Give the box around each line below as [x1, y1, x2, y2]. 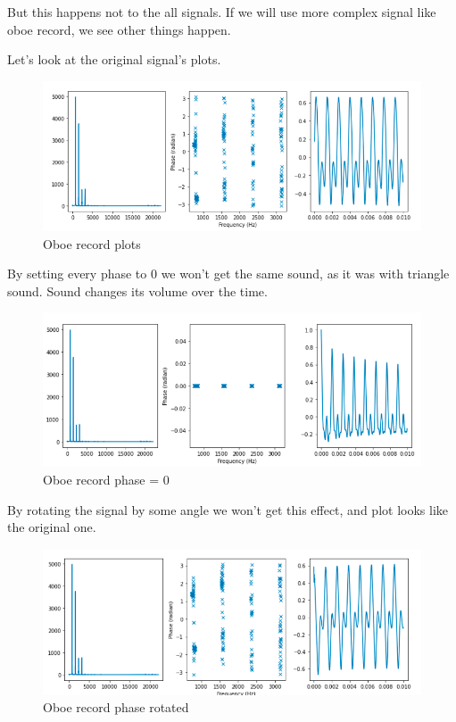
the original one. [7, 518, 96, 536]
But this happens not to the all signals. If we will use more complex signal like [7, 3, 436, 21]
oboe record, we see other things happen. [7, 20, 231, 38]
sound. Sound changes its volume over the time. [7, 281, 268, 300]
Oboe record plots [43, 234, 141, 253]
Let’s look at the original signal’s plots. [7, 50, 221, 69]
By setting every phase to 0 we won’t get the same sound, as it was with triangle [7, 264, 450, 283]
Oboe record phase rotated [43, 698, 189, 717]
